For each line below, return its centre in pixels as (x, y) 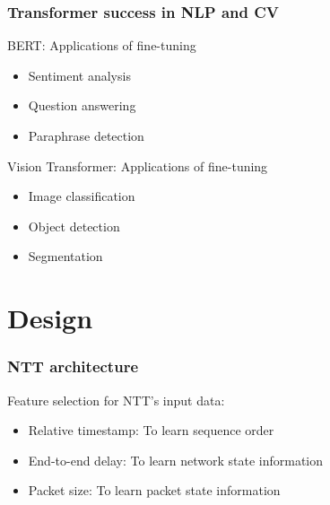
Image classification (82, 196)
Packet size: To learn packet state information (154, 490)
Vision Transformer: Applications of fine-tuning (138, 165)
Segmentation (65, 256)
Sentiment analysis (79, 75)
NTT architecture (73, 366)
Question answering (82, 105)
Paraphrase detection (86, 135)
